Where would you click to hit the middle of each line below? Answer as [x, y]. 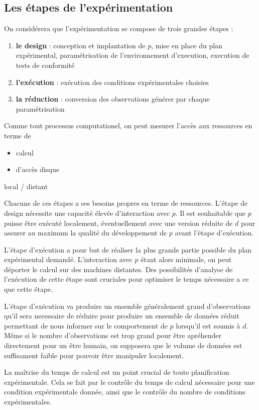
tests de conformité [45, 65]
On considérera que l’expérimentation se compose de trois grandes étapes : [119, 28]
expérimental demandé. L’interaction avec [68, 259]
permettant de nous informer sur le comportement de [86, 325]
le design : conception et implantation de [81, 45]
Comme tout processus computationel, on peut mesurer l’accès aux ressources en [128, 126]
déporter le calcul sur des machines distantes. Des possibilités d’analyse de [118, 269]
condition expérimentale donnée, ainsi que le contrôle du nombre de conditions [125, 392]
